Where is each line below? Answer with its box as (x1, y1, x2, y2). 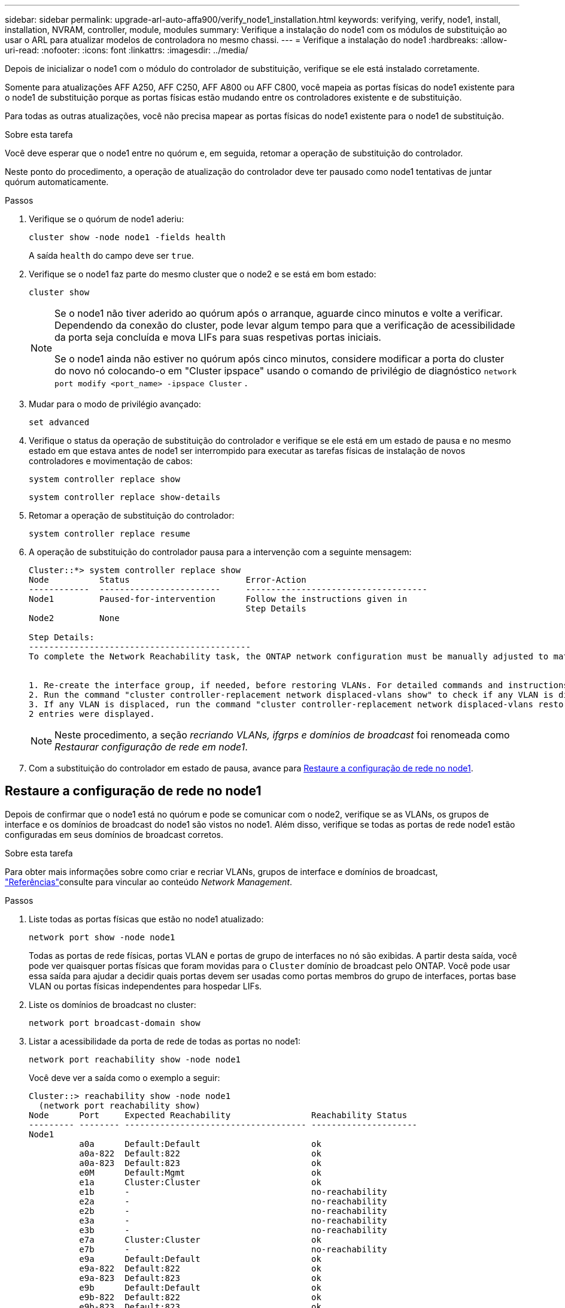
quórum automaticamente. (5, 177, 109, 187)
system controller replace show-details (29, 492, 221, 502)
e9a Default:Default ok (79, 1253, 321, 1264)
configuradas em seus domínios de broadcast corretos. (5, 829, 224, 840)
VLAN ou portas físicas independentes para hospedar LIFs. (29, 980, 262, 991)
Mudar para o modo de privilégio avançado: (29, 399, 201, 409)
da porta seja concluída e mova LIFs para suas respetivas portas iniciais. (54, 331, 381, 343)
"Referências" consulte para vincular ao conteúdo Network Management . (5, 876, 293, 887)
